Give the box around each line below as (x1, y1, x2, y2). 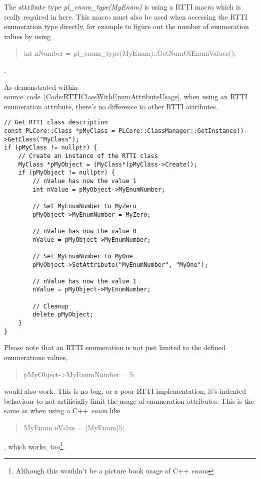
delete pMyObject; (32, 311, 93, 318)
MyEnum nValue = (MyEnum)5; (23, 422, 124, 432)
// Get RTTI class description (4, 119, 108, 126)
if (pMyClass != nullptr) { (4, 144, 97, 151)
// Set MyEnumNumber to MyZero (32, 202, 136, 210)
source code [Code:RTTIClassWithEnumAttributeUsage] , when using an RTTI (4, 91, 247, 102)
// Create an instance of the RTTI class (18, 152, 158, 159)
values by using (4, 31, 51, 41)
